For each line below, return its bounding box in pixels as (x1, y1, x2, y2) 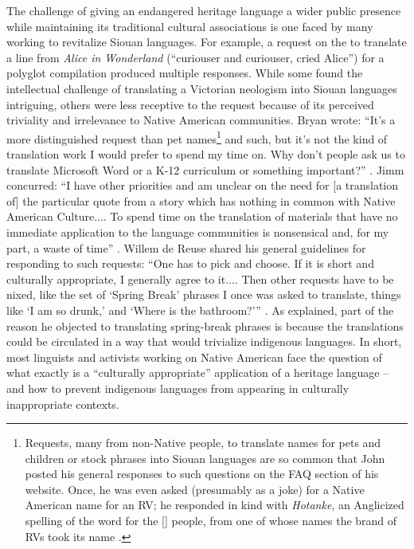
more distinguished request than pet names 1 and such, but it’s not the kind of (6, 127, 388, 147)
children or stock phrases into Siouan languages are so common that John (25, 449, 385, 466)
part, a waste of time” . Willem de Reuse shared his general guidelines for (6, 239, 366, 256)
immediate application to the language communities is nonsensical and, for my (6, 223, 389, 240)
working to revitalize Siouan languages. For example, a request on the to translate (6, 33, 407, 50)
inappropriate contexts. (6, 395, 119, 412)
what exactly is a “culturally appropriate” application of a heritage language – (6, 364, 389, 381)
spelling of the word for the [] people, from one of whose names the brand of (25, 512, 397, 529)
